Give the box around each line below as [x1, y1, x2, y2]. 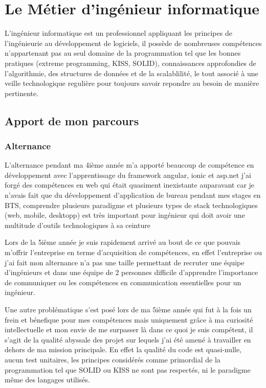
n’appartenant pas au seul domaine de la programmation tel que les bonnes [5, 48, 241, 58]
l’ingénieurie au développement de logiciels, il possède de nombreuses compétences [5, 37, 262, 48]
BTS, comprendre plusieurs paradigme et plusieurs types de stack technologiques [5, 199, 258, 210]
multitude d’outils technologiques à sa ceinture [5, 219, 150, 230]
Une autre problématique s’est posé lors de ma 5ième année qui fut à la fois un [5, 304, 252, 314]
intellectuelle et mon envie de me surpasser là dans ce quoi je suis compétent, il [5, 324, 253, 335]
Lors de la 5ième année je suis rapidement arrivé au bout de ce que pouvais [5, 237, 241, 247]
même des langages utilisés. [5, 374, 90, 385]
